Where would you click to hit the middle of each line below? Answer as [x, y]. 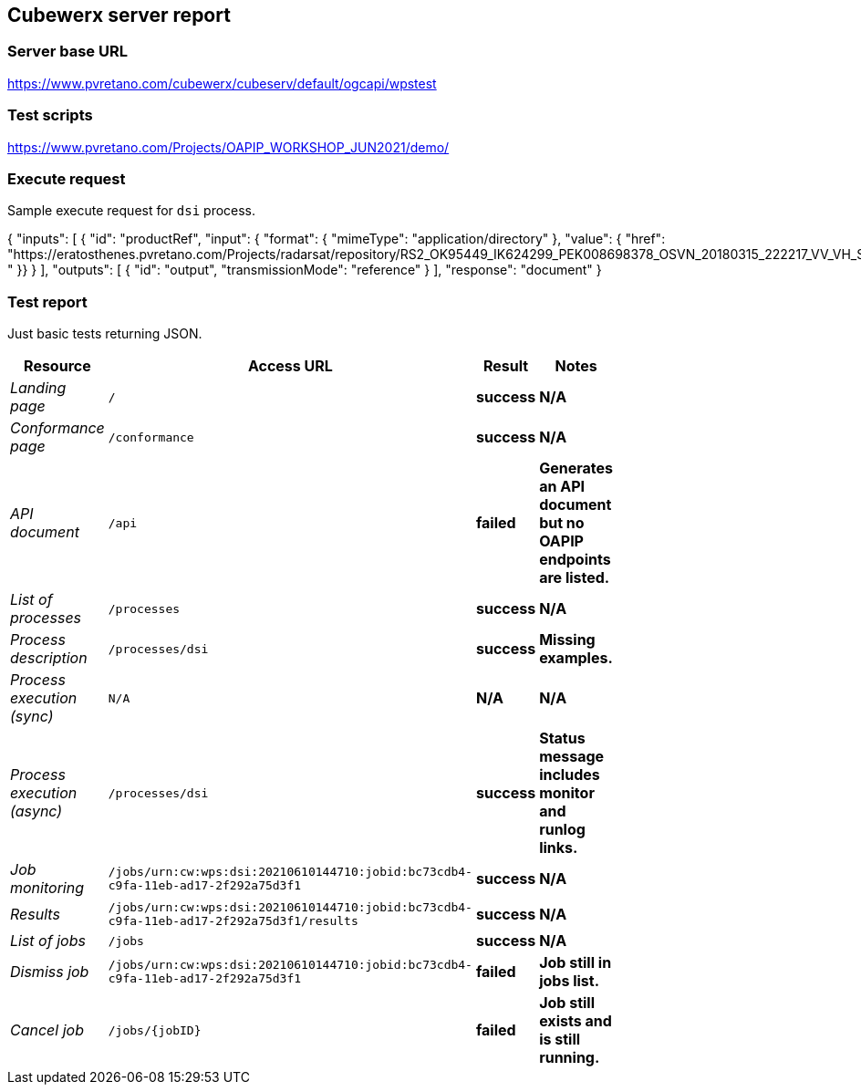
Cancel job [47, 1030]
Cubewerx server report [119, 15]
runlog [562, 830]
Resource [57, 366]
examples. [576, 658]
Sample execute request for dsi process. [132, 211]
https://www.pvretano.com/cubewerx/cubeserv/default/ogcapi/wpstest [222, 83]
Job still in [576, 963]
